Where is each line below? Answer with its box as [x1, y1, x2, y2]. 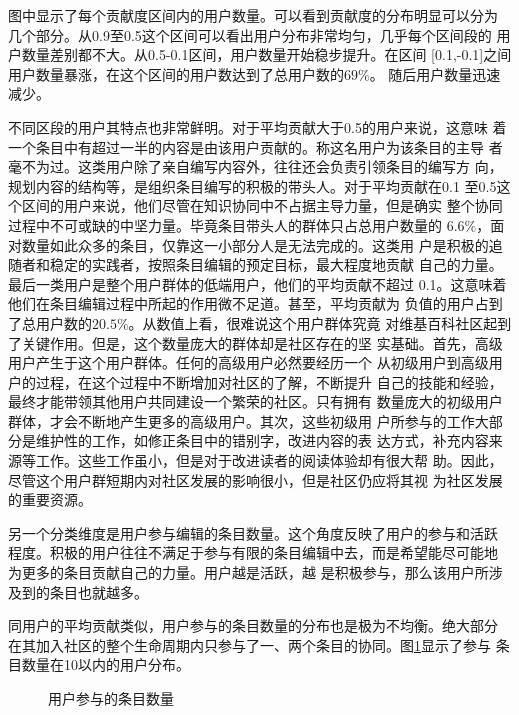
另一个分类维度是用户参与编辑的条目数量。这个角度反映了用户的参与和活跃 [8, 522, 498, 543]
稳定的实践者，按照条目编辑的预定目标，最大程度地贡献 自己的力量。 [49, 254, 503, 275]
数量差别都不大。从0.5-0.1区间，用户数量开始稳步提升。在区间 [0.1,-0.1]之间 [21, 44, 512, 65]
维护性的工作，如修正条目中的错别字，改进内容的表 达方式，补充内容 [35, 430, 489, 451]
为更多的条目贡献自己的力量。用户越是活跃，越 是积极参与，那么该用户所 [8, 562, 489, 583]
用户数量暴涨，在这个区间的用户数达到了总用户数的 [8, 63, 344, 84]
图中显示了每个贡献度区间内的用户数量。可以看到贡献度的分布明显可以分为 [8, 5, 498, 25]
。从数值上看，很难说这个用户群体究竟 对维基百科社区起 [128, 312, 498, 333]
